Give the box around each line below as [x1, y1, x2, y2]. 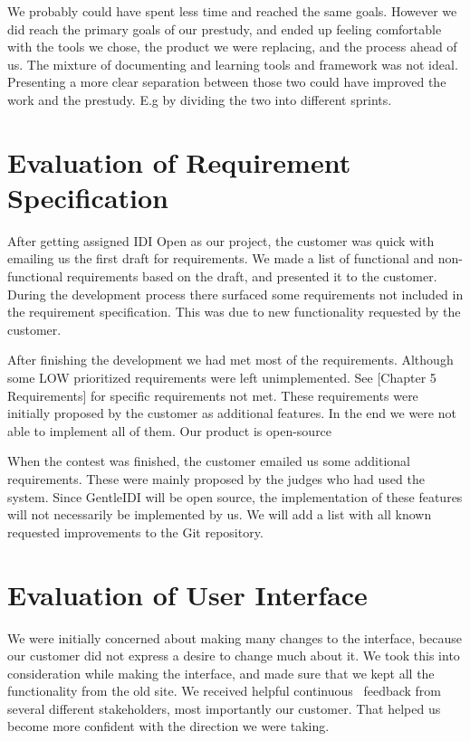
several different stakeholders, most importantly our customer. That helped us [7, 698, 441, 717]
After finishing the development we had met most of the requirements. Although [7, 350, 454, 369]
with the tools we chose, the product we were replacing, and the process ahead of [7, 37, 457, 56]
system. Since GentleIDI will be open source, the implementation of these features [7, 487, 463, 506]
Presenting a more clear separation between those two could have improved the [7, 72, 446, 91]
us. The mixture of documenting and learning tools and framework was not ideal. [7, 54, 458, 73]
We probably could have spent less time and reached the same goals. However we [7, 2, 457, 20]
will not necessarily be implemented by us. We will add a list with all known [7, 505, 432, 524]
